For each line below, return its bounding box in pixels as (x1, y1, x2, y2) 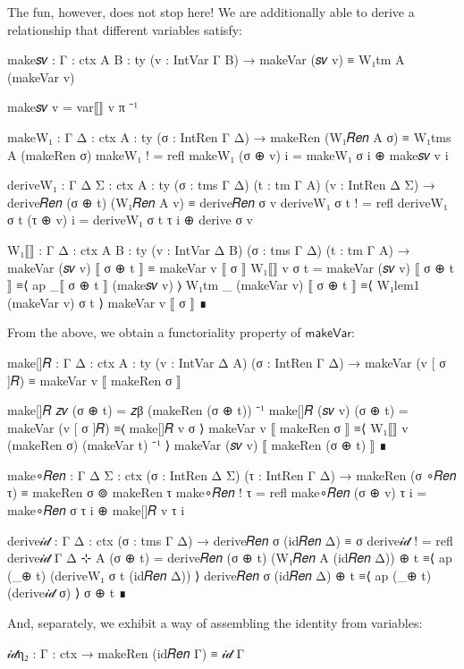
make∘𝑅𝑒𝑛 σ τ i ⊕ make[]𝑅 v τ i (7, 501, 185, 520)
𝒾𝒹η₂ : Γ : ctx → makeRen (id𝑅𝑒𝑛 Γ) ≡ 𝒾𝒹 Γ (7, 643, 245, 662)
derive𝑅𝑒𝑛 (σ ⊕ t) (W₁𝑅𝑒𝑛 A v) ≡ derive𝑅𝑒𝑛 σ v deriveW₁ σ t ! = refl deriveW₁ (7, 192, 448, 211)
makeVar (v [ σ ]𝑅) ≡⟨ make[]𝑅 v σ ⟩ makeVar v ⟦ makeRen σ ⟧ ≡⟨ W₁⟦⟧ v (7, 418, 409, 436)
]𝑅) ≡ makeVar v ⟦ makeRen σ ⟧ (7, 370, 181, 389)
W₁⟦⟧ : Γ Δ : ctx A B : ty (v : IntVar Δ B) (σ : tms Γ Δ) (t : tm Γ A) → (7, 240, 410, 258)
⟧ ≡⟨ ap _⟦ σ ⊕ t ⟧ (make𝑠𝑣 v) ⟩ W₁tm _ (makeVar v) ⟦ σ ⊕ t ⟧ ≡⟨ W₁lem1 (7, 275, 420, 294)
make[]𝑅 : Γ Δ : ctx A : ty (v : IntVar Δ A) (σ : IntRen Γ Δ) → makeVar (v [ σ (7, 352, 446, 371)
